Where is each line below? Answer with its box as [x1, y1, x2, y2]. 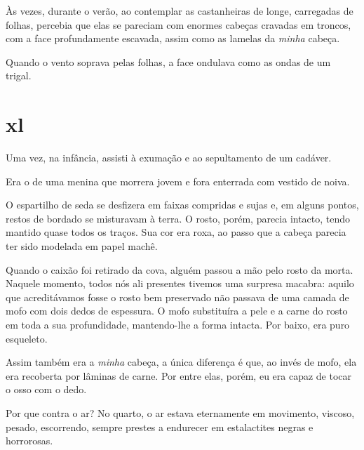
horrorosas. [6, 433, 53, 448]
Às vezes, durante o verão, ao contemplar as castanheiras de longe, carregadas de [6, 4, 353, 18]
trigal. [6, 68, 32, 83]
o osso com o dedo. [6, 382, 87, 397]
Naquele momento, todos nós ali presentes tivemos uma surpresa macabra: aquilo [6, 276, 354, 291]
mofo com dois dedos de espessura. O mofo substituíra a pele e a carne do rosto [6, 303, 348, 318]
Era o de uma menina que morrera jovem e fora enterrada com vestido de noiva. [6, 173, 350, 188]
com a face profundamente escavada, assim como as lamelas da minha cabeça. [6, 31, 340, 46]
